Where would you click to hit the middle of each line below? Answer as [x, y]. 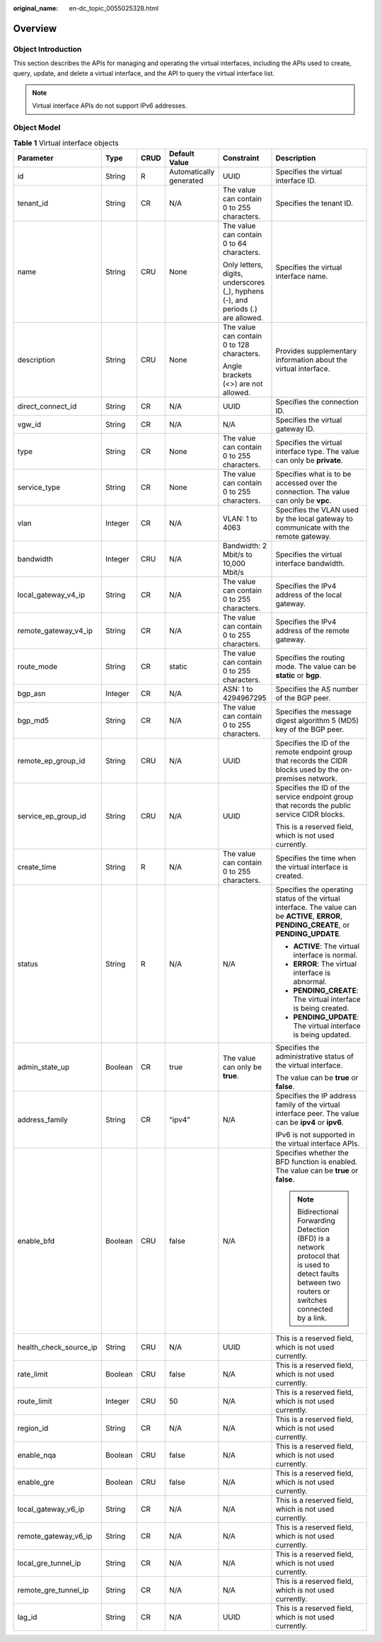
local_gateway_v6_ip [51, 1509]
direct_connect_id [47, 406]
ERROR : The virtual [325, 964]
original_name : [36, 8]
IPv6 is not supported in [315, 1134]
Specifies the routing [310, 657]
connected [315, 1309]
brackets [237, 375]
